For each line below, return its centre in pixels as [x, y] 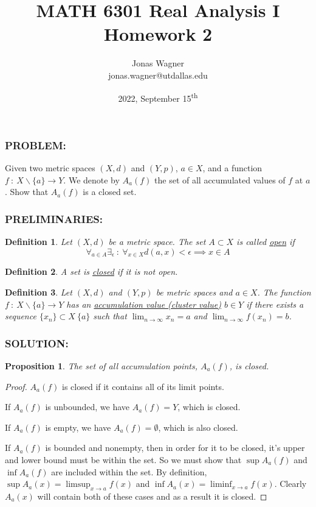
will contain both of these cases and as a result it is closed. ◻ [152, 496]
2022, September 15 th [158, 97]
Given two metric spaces [50, 168]
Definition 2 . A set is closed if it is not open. [91, 271]
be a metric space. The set [157, 242]
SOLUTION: [37, 343]
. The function [284, 292]
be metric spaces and [194, 292]
